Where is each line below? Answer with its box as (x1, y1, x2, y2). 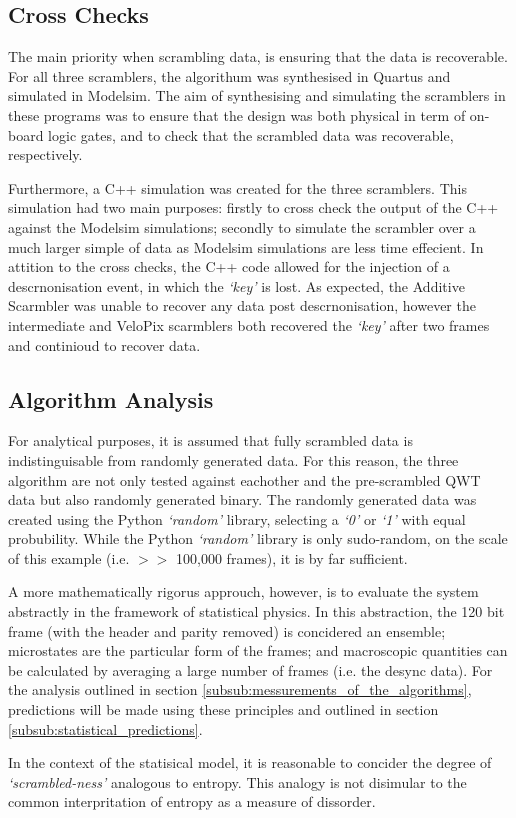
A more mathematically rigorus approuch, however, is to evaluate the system (8, 581, 479, 602)
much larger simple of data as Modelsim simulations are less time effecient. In (8, 236, 484, 257)
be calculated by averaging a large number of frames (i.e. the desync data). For (8, 659, 493, 680)
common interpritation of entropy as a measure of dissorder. (8, 791, 376, 812)
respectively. (8, 144, 83, 165)
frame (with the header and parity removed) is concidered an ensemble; (8, 620, 446, 641)
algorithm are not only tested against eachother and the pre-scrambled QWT (8, 469, 481, 490)
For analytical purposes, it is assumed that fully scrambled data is (8, 430, 413, 451)
